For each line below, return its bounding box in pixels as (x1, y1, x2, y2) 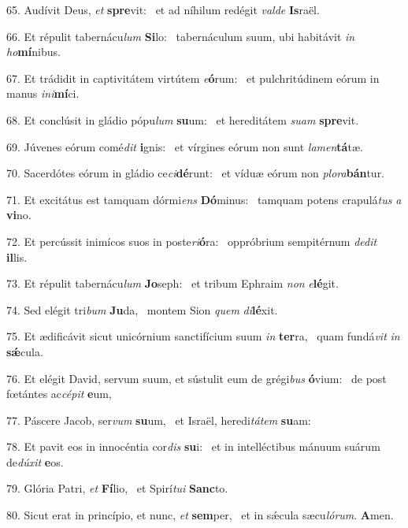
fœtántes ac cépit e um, (6, 385, 112, 402)
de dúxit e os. (6, 453, 64, 470)
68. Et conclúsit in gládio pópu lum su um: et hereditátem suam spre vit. (6, 111, 359, 128)
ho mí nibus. (6, 43, 61, 60)
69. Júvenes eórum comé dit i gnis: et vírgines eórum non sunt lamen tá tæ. (6, 138, 363, 154)
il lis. (6, 248, 28, 265)
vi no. (6, 206, 32, 223)
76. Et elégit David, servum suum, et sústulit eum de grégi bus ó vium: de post (6, 370, 387, 386)
